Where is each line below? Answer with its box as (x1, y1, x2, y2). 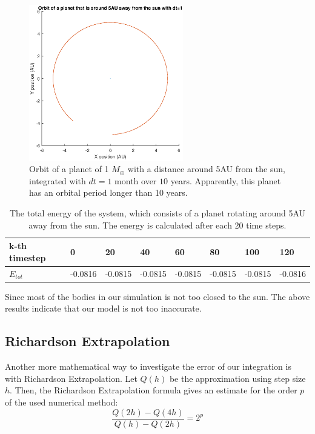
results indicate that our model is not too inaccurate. (5, 302, 202, 315)
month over (114, 174, 157, 187)
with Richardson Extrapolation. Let (5, 372, 138, 384)
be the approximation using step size (169, 372, 306, 384)
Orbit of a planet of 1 (29, 162, 109, 175)
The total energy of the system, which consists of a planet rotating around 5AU (9, 207, 306, 219)
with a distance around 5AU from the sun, (127, 162, 285, 175)
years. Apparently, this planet (170, 174, 281, 187)
